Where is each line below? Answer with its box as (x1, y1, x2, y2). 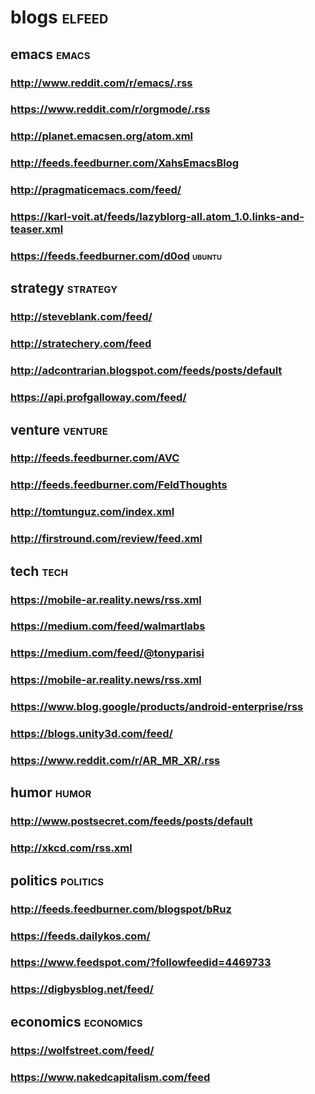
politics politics (10, 872, 105, 889)
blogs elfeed (10, 6, 109, 29)
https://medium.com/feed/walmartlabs (10, 619, 206, 633)
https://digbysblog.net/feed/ (10, 982, 154, 996)
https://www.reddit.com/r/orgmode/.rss (10, 102, 211, 116)
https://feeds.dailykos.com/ (10, 929, 151, 943)
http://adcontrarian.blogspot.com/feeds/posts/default (10, 364, 283, 378)
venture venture (10, 421, 108, 438)
